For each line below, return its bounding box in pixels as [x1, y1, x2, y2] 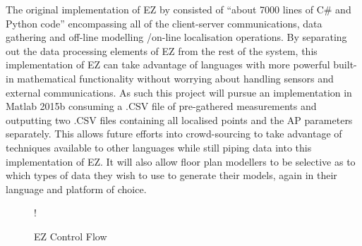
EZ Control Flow [34, 228, 107, 243]
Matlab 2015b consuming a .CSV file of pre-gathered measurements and [6, 99, 317, 113]
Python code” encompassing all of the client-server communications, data [6, 16, 322, 30]
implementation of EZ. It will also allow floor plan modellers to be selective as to [6, 154, 356, 168]
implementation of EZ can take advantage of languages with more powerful [6, 57, 330, 72]
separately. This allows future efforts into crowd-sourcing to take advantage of [6, 126, 342, 141]
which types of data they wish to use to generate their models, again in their [6, 168, 337, 183]
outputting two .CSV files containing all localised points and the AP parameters [6, 112, 353, 127]
